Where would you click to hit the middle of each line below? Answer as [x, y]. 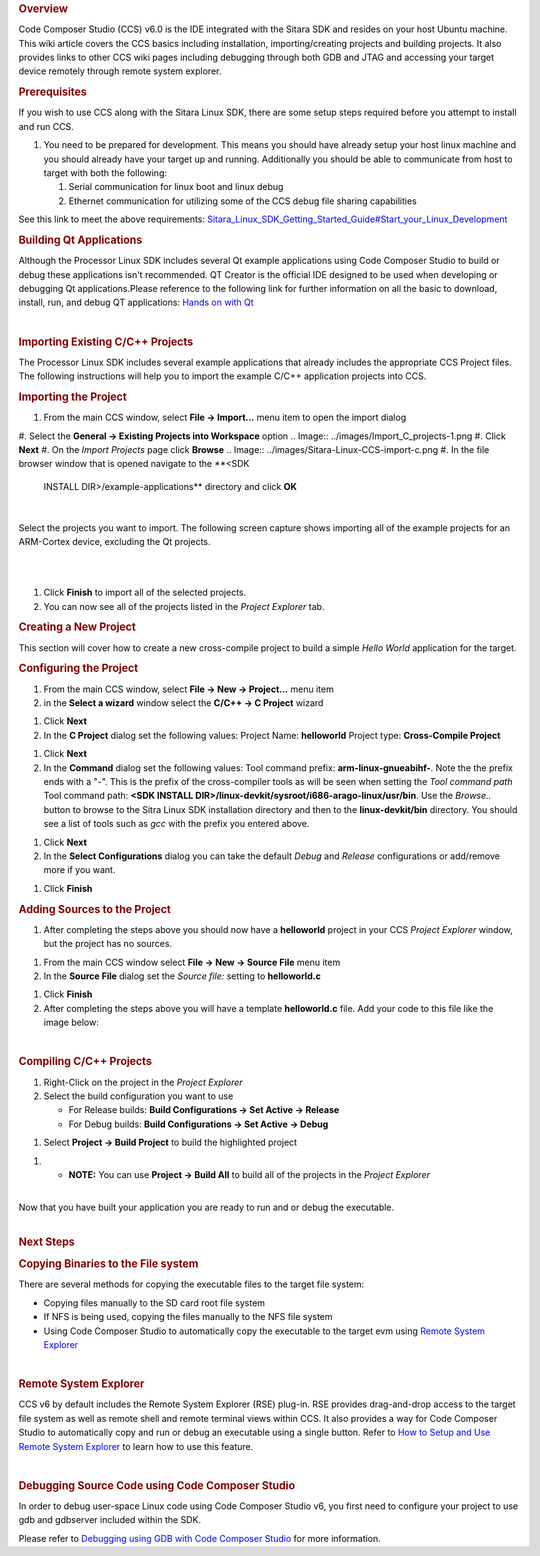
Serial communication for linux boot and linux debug [176, 187]
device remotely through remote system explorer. [120, 71]
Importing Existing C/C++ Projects [106, 342]
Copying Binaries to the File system [108, 1264]
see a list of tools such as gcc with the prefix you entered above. [176, 824]
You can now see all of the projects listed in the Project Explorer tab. [184, 606]
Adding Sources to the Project [95, 909]
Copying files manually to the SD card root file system [154, 1302]
